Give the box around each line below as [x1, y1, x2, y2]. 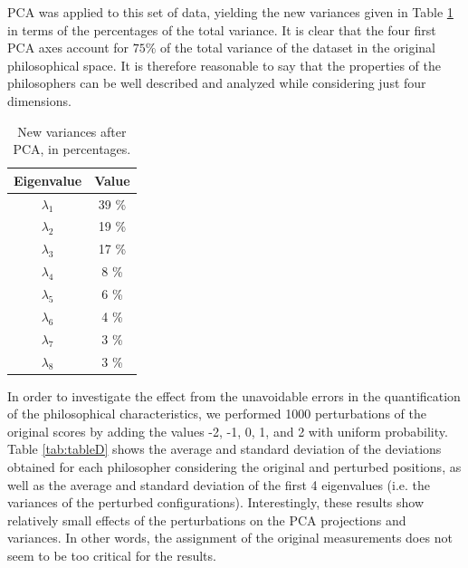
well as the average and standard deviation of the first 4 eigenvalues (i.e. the [7, 475, 431, 494]
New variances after [17, 121, 127, 140]
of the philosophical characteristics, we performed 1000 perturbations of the [7, 404, 426, 423]
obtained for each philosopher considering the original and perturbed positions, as [7, 457, 462, 476]
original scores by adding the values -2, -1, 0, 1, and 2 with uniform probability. [7, 421, 448, 440]
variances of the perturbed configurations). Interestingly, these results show [7, 493, 425, 512]
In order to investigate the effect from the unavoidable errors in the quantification [7, 386, 461, 405]
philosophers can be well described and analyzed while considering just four [7, 73, 426, 92]
